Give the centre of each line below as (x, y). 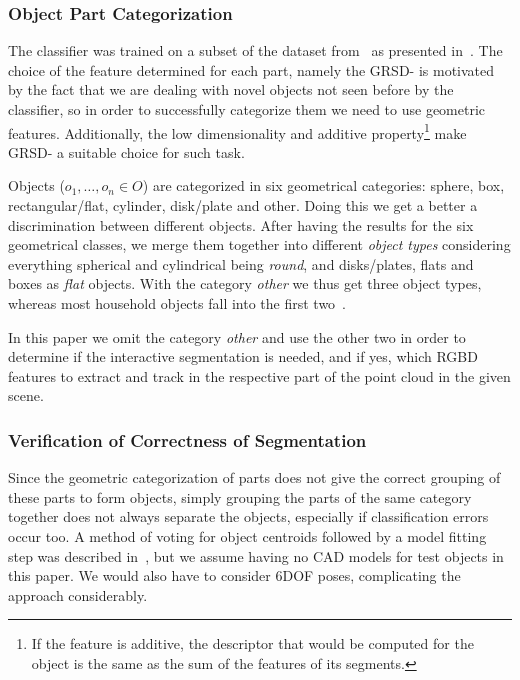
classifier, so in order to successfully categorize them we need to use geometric (247, 109)
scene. (26, 395)
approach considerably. (78, 594)
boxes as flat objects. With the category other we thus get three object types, (245, 283)
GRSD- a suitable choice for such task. (126, 151)
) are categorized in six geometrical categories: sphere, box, (323, 185)
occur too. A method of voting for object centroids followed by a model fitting (247, 535)
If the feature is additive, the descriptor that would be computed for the (252, 643)
